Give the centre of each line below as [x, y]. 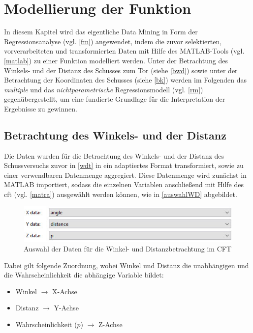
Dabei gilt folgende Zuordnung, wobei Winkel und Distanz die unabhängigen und [126, 265]
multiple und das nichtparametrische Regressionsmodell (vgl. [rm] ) [104, 89]
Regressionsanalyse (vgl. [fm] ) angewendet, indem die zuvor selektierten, [113, 41]
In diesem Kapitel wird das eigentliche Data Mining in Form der [101, 32]
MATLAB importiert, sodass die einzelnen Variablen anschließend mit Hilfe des [124, 184]
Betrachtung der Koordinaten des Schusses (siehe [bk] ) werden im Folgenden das [125, 80]
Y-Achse [66, 308]
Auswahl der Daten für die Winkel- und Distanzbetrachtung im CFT [128, 248]
